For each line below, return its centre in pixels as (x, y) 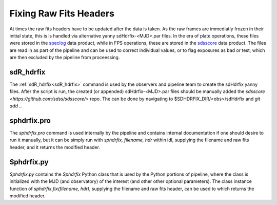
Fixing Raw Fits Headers (62, 13)
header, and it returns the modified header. (55, 147)
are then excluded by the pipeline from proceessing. (65, 58)
